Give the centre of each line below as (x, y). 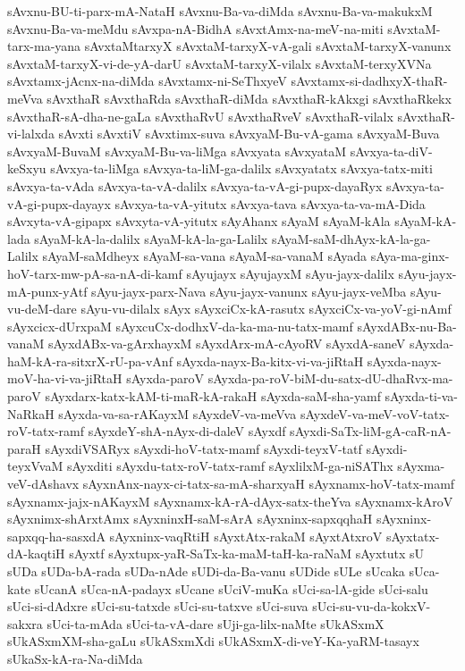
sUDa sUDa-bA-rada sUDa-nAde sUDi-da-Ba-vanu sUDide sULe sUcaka (206, 571)
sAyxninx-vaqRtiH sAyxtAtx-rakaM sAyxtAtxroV (246, 536)
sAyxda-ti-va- (421, 396)
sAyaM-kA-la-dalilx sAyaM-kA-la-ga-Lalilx (151, 238)
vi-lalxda (31, 134)
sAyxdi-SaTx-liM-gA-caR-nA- (371, 431)
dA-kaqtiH (36, 554)
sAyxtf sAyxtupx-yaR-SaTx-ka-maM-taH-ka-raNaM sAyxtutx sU (247, 554)
